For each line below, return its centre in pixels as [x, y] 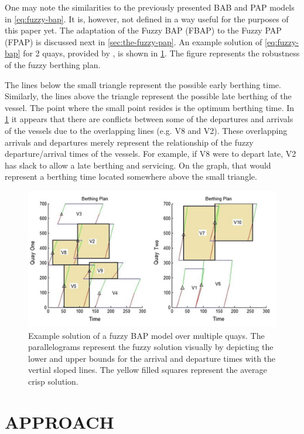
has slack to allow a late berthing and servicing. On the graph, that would [138, 165]
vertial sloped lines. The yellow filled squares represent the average [148, 370]
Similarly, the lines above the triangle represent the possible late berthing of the [148, 96]
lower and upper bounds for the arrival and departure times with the [152, 358]
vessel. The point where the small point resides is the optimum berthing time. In [150, 107]
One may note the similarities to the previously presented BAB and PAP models [150, 7]
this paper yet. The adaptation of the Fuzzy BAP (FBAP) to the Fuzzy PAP [143, 30]
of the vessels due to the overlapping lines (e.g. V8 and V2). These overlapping [146, 130]
